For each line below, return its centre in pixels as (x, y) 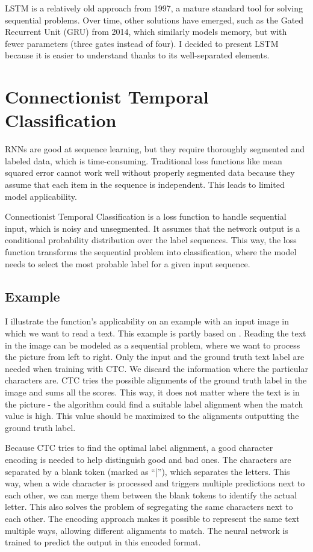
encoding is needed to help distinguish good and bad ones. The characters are (148, 459)
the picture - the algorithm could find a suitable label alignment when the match (154, 404)
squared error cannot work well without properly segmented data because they (150, 172)
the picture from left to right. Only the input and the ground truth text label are (155, 357)
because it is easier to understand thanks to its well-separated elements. (137, 55)
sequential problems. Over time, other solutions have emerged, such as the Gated (154, 20)
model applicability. (41, 196)
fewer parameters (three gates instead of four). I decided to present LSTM (142, 43)
